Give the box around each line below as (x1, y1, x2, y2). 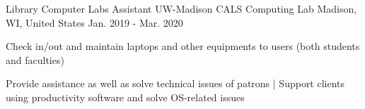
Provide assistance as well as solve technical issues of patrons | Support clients (6, 76, 345, 91)
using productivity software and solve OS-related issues (6, 89, 245, 104)
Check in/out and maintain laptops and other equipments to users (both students (6, 39, 360, 53)
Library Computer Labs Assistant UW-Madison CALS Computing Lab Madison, (6, 1, 357, 15)
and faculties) (6, 52, 64, 67)
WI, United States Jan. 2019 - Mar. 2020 (6, 15, 183, 30)
